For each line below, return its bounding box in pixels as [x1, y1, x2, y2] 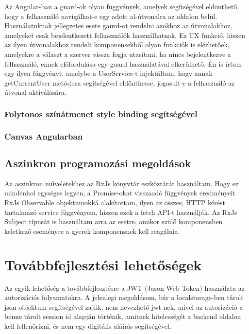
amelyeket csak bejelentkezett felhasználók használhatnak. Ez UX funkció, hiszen [4, 30, 245, 40]
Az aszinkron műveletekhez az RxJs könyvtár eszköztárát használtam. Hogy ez [4, 178, 239, 188]
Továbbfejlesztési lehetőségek [4, 254, 202, 274]
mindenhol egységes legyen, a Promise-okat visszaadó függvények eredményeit [4, 188, 235, 198]
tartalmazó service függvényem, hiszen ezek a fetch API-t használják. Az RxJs [4, 207, 237, 217]
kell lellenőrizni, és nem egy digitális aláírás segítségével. [4, 320, 171, 331]
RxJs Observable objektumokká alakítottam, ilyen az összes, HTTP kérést [4, 197, 225, 208]
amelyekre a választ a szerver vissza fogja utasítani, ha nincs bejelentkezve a [4, 49, 231, 59]
